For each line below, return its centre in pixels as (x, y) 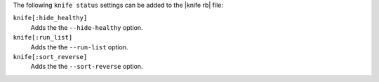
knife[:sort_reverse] (50, 57)
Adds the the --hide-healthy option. (87, 27)
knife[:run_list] (43, 38)
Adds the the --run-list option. (79, 47)
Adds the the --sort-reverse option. (87, 67)
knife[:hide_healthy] (50, 18)
